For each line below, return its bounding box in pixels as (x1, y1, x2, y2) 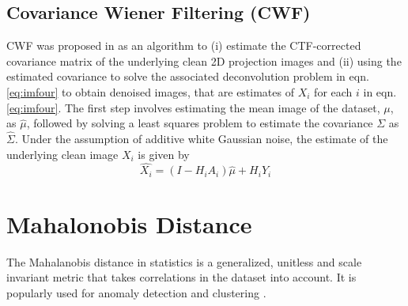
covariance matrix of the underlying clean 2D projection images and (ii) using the (6, 52, 402, 69)
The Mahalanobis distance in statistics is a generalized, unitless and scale (6, 253, 362, 270)
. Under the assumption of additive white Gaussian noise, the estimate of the (14, 130, 388, 146)
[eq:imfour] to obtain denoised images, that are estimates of (6, 83, 294, 100)
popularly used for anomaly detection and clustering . (6, 284, 266, 300)
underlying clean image (6, 145, 119, 162)
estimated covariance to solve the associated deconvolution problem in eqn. (6, 68, 369, 85)
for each (314, 83, 353, 100)
